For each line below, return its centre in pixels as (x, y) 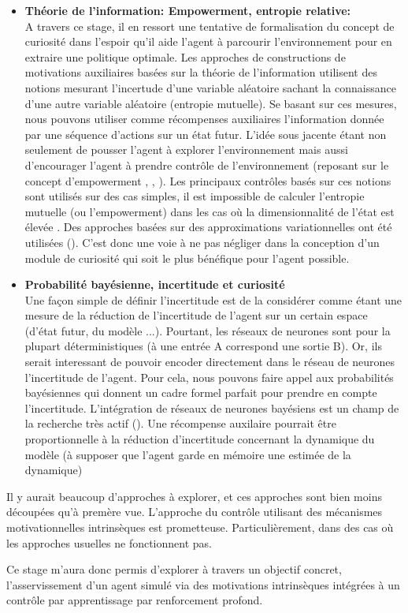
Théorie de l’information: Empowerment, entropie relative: (188, 10)
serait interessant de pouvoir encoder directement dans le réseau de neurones (210, 362)
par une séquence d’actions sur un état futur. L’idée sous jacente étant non (206, 134)
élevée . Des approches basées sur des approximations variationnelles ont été (208, 227)
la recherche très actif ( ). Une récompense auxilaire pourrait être (180, 423)
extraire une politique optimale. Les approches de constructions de (185, 56)
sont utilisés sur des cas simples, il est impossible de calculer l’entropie (195, 196)
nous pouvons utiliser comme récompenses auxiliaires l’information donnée (204, 119)
